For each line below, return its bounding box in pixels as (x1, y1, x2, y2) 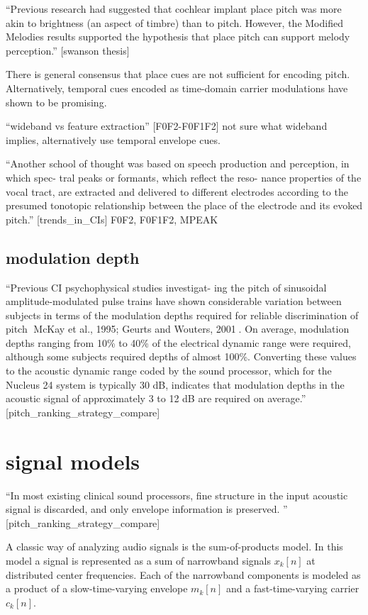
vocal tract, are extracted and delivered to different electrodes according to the (6, 184, 348, 199)
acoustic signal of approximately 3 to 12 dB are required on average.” (6, 391, 306, 406)
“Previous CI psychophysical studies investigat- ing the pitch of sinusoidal (6, 279, 327, 294)
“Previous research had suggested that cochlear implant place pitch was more (6, 1, 342, 16)
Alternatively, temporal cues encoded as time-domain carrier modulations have (6, 80, 348, 95)
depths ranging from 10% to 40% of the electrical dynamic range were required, (6, 335, 351, 350)
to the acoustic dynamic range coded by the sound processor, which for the (6, 363, 332, 378)
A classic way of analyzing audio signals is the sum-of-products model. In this (6, 539, 343, 554)
